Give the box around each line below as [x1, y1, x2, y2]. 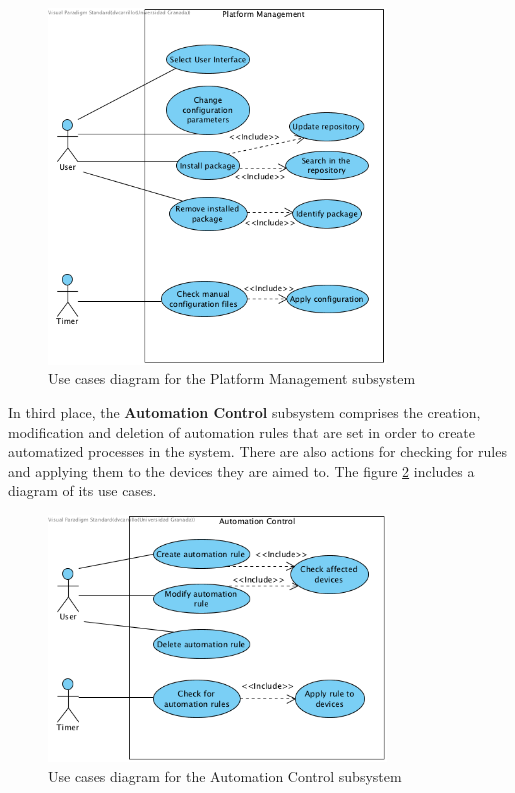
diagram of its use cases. [8, 480, 157, 501]
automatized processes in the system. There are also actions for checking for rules [8, 441, 507, 462]
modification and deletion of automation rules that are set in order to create [8, 421, 476, 442]
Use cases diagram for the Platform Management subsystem [48, 368, 416, 389]
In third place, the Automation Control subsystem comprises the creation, [8, 402, 481, 423]
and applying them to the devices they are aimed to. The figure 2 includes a [8, 460, 475, 481]
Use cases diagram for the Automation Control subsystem [48, 765, 402, 786]
